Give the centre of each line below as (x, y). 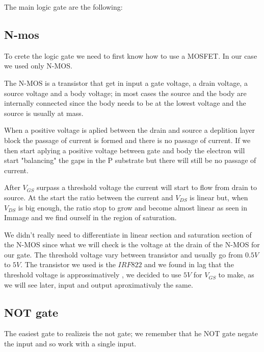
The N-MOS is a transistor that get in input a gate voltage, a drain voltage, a (126, 83)
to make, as (236, 275)
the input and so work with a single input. (70, 344)
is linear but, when (219, 197)
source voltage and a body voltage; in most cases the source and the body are (125, 93)
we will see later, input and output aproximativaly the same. (99, 284)
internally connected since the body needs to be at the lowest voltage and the (125, 103)
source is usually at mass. (44, 113)
